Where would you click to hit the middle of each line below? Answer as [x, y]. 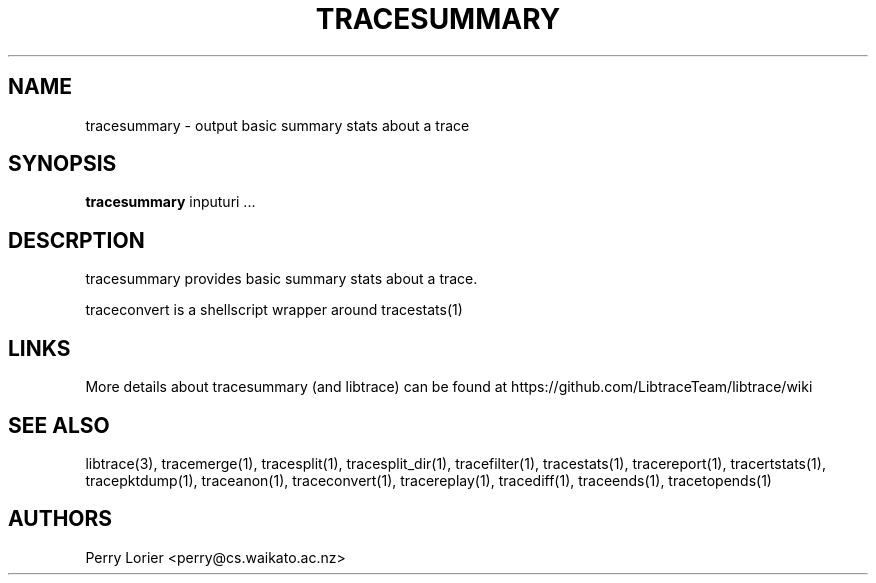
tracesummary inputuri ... [170, 202]
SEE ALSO [59, 425]
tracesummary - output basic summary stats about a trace [277, 125]
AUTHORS [60, 519]
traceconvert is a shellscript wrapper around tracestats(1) [274, 310]
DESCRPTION [76, 240]
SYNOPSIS [62, 164]
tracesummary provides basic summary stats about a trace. [281, 279]
